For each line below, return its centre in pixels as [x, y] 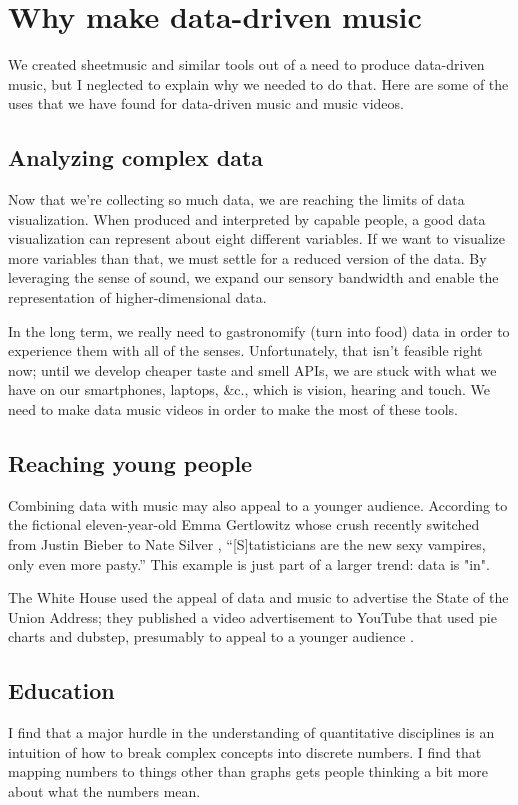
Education [61, 690]
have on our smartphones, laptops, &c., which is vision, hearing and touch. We [249, 389]
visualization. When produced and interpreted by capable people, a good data [247, 218]
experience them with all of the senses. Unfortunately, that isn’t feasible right [245, 350]
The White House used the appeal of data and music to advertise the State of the [258, 597]
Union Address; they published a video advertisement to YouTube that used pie [252, 616]
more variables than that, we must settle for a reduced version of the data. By [247, 257]
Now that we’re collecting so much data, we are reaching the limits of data [236, 199]
